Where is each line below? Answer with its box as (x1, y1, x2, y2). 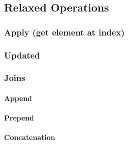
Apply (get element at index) (4, 25, 125, 38)
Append (4, 92, 32, 103)
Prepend (4, 112, 34, 123)
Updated (4, 48, 40, 61)
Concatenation (4, 132, 55, 142)
